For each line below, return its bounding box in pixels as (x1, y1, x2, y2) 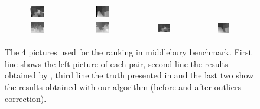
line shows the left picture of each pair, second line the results (5, 57, 229, 70)
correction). (5, 92, 47, 104)
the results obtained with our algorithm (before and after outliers (5, 80, 241, 93)
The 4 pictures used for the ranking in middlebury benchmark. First (5, 46, 252, 58)
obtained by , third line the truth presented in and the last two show (5, 69, 254, 81)
